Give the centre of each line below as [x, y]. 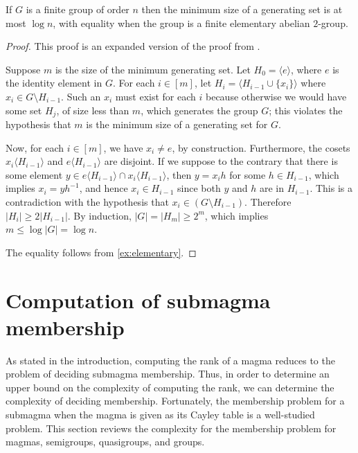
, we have [123, 147]
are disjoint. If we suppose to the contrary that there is [221, 161]
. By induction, [99, 215]
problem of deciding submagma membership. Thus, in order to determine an [168, 374]
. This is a [331, 188]
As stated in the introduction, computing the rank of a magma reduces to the [170, 360]
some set [24, 110]
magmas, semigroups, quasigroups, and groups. [105, 442]
